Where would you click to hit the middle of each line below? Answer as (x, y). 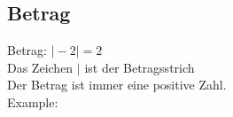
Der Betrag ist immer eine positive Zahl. (117, 85)
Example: (33, 101)
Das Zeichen (40, 67)
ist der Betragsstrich (140, 67)
